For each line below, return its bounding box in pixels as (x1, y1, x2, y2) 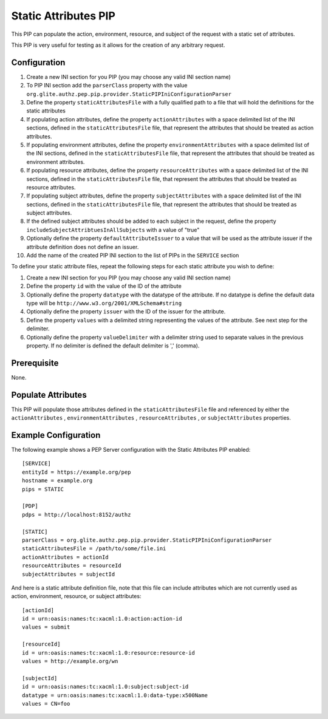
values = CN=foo (22, 700, 70, 707)
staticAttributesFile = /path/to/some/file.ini (22, 545, 166, 552)
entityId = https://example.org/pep (22, 468, 131, 475)
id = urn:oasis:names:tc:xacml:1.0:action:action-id (22, 615, 182, 622)
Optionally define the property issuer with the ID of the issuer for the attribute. (26, 308, 226, 315)
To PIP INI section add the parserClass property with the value (26, 82, 188, 89)
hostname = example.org (22, 477, 93, 484)
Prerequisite (11, 358, 59, 368)
